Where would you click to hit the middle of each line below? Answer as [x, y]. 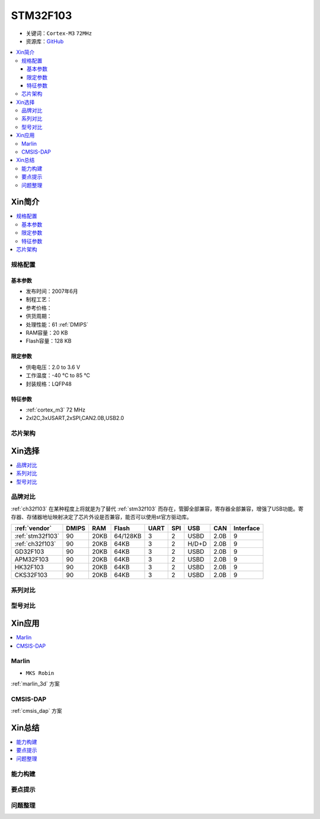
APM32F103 [32, 559]
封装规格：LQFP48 [49, 384]
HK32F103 [29, 568]
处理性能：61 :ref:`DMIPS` [57, 324]
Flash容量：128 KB [49, 341]
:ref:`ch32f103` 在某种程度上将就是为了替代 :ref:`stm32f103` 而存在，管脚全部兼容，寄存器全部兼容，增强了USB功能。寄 [157, 509]
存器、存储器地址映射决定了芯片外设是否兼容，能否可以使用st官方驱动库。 [101, 517]
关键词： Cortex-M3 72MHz [59, 33]
